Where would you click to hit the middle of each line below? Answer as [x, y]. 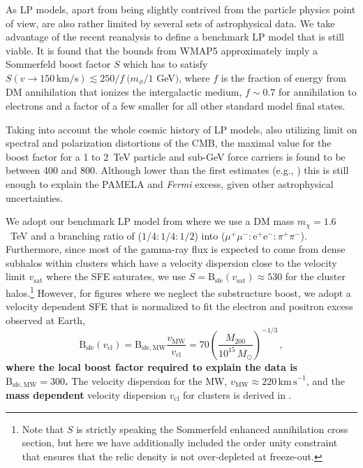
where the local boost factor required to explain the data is [151, 366]
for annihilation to [317, 92]
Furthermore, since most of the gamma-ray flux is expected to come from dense [176, 249]
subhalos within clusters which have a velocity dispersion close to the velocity [171, 262]
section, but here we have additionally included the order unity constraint [180, 443]
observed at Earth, [45, 320]
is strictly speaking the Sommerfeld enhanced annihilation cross [212, 429]
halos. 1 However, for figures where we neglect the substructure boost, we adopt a [178, 292]
